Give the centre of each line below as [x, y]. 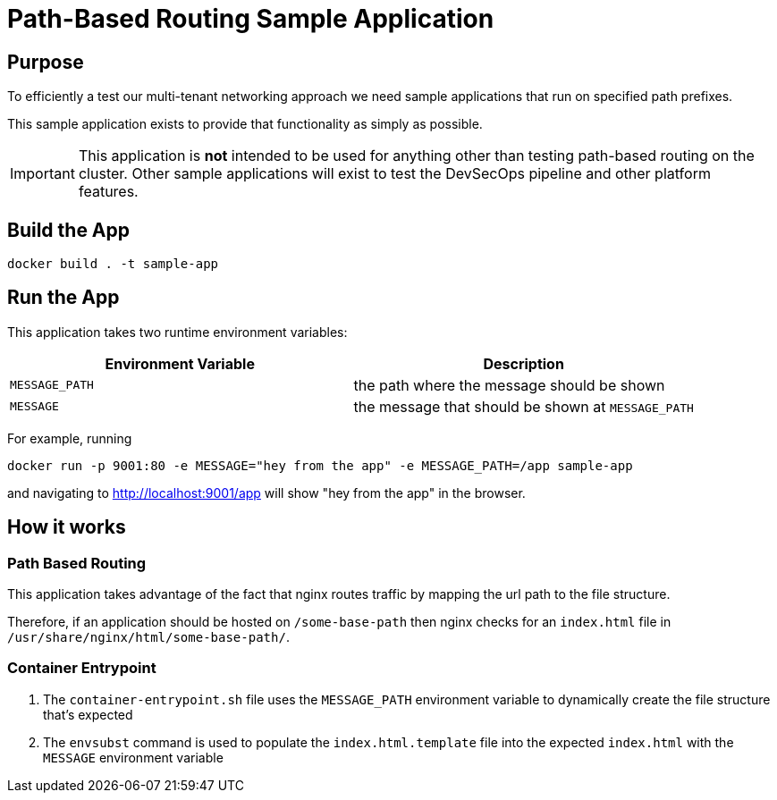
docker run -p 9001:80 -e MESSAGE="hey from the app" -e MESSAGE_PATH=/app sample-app [320, 465]
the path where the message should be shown [509, 385]
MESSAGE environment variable [133, 757]
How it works [67, 527]
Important [42, 174]
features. [108, 192]
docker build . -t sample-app [113, 264]
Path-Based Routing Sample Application [251, 19]
